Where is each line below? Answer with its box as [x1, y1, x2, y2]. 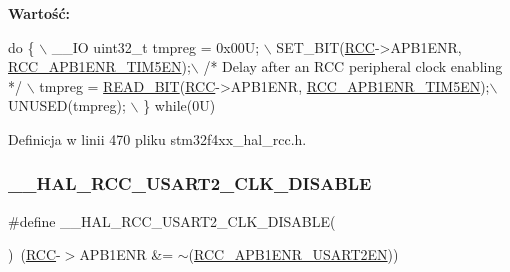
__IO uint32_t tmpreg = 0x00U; [51, 36, 260, 57]
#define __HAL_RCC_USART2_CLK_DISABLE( [8, 210, 336, 231]
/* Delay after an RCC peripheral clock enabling [203, 56, 503, 77]
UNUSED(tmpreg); [8, 95, 126, 116]
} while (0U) [143, 95, 216, 116]
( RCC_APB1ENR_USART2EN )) [188, 244, 399, 265]
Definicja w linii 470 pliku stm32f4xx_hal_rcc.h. [8, 128, 307, 149]
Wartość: [8, 3, 71, 23]
